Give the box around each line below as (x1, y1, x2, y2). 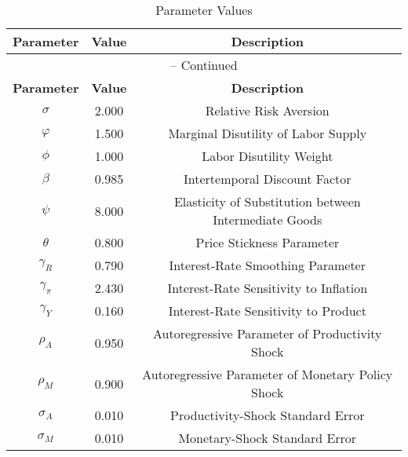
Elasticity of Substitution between (173, 192, 361, 210)
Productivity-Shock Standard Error (170, 406, 365, 424)
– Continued (170, 56, 238, 74)
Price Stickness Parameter (195, 233, 340, 251)
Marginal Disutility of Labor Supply (168, 124, 367, 142)
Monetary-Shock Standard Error (178, 429, 357, 447)
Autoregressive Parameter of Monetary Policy (142, 365, 393, 383)
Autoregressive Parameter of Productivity (153, 324, 382, 342)
